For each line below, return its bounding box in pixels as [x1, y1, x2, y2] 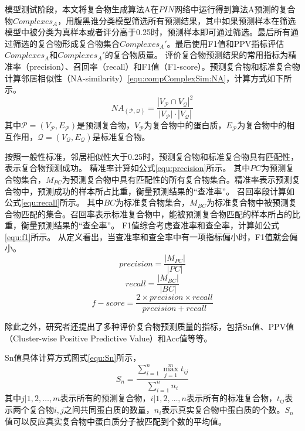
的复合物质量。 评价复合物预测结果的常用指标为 [104, 49, 289, 61]
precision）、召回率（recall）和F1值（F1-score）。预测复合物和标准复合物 [29, 60, 300, 72]
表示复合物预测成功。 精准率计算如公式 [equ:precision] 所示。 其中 [5, 162, 250, 174]
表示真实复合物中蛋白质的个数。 [161, 403, 285, 416]
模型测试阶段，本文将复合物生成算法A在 [5, 3, 159, 15]
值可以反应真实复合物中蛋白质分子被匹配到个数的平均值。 [5, 415, 226, 427]
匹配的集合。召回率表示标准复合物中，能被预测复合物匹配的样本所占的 [21, 207, 292, 220]
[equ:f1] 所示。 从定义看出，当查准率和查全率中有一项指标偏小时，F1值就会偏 [5, 230, 298, 242]
